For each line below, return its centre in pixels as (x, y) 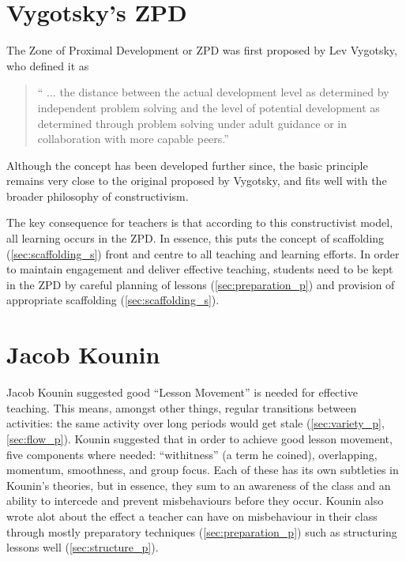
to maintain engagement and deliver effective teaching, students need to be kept (200, 269)
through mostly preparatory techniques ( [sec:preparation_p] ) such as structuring (202, 531)
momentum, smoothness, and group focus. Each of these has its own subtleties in (203, 470)
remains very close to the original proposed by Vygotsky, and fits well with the (197, 181)
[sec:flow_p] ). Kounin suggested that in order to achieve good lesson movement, (199, 438)
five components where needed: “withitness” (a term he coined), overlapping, (192, 454)
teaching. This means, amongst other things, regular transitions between (182, 407)
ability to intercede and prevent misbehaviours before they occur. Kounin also (195, 501)
